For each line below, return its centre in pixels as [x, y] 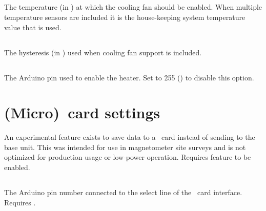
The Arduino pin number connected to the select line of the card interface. [123, 192]
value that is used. [33, 27]
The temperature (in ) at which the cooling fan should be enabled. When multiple [133, 7]
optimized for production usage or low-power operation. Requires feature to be [128, 157]
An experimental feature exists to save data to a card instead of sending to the [130, 137]
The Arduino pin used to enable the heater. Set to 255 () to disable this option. [129, 77]
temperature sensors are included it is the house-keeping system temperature [125, 17]
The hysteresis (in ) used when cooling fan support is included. [103, 52]
